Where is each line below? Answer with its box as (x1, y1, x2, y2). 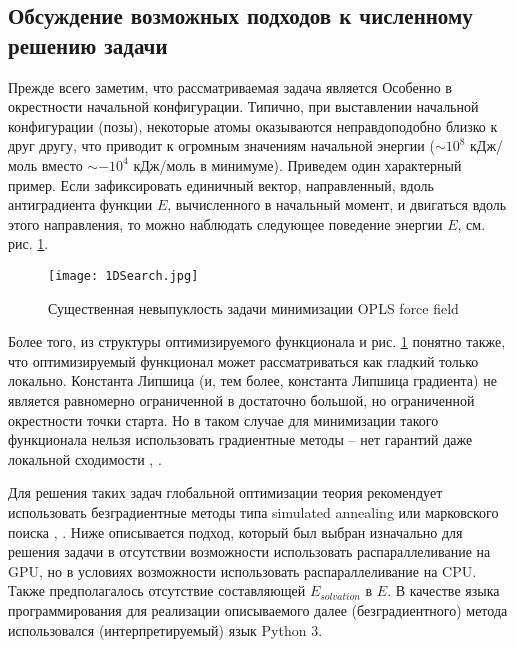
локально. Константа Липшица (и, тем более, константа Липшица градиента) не (8, 370, 497, 391)
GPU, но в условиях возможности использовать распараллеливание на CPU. (8, 560, 477, 581)
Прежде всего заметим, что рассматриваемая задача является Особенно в (8, 76, 452, 97)
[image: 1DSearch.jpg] (48, 268, 199, 283)
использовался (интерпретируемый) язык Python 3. (8, 619, 323, 640)
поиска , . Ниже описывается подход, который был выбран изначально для (8, 521, 463, 542)
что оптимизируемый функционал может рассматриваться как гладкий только (8, 350, 479, 371)
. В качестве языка (387, 580, 500, 601)
